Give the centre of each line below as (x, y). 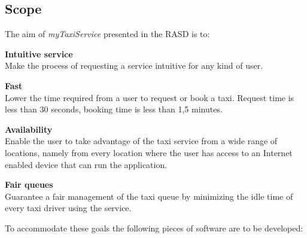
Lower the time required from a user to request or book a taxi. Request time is (150, 97)
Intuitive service (39, 54)
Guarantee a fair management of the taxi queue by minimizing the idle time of (149, 196)
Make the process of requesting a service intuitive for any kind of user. (134, 65)
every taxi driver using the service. (68, 208)
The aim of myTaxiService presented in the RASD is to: (107, 34)
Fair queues (29, 184)
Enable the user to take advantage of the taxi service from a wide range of (141, 141)
